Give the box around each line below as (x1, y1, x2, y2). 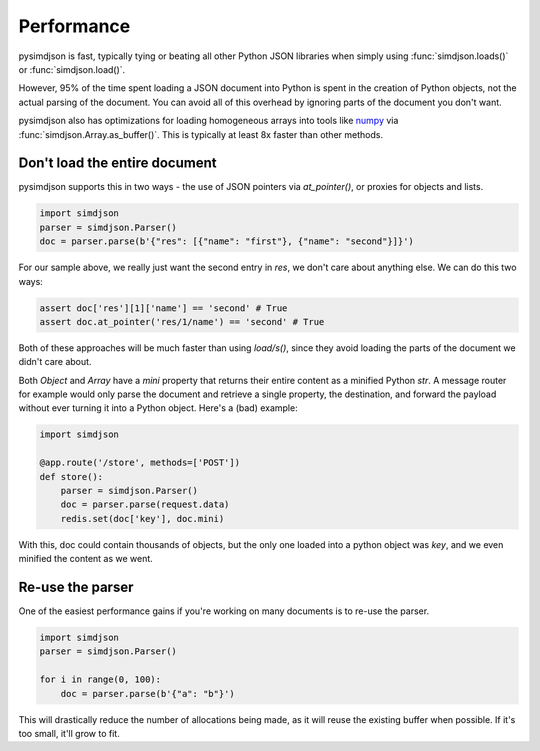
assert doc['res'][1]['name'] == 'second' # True (39, 302, 288, 314)
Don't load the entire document (18, 155, 217, 172)
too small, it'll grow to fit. (18, 728, 120, 739)
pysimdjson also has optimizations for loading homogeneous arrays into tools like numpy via (18, 115, 399, 127)
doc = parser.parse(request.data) (60, 499, 230, 510)
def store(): (39, 471, 104, 482)
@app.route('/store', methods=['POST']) (39, 457, 240, 469)
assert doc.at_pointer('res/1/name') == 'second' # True (39, 316, 325, 327)
